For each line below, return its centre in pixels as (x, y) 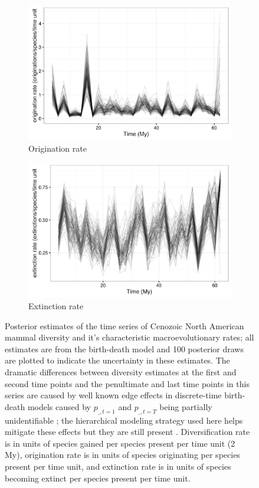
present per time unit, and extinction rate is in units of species (118, 466)
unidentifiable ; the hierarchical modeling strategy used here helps (124, 420)
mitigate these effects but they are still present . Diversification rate (127, 432)
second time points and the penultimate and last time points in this (127, 383)
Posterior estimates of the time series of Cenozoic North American (124, 325)
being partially (186, 406)
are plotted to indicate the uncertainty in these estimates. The (117, 360)
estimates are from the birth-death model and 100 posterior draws (124, 348)
